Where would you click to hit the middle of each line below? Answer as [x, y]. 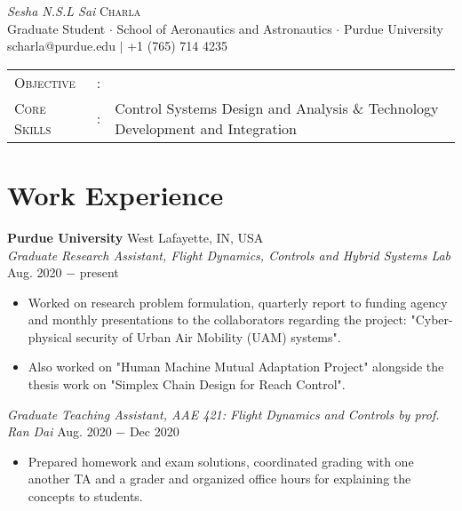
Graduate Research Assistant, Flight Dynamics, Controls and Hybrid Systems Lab [229, 255]
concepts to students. [85, 496]
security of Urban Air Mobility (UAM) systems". [208, 336]
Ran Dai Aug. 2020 [60, 431]
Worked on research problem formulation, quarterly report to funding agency [238, 302]
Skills [33, 128]
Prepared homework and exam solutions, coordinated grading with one [221, 461]
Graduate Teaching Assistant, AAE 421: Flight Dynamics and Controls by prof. [223, 414]
